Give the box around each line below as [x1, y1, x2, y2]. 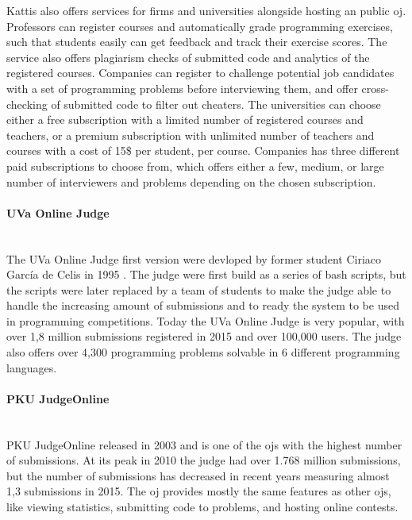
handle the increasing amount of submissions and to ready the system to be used [6, 297, 399, 314]
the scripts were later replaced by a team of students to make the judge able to [6, 281, 391, 298]
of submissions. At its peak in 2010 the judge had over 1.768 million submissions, [6, 452, 401, 468]
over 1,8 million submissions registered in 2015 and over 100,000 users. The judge [6, 328, 402, 345]
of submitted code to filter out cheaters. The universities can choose [51, 95, 381, 112]
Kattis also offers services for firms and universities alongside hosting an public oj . [6, 2, 406, 18]
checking [6, 95, 48, 112]
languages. [6, 359, 57, 376]
